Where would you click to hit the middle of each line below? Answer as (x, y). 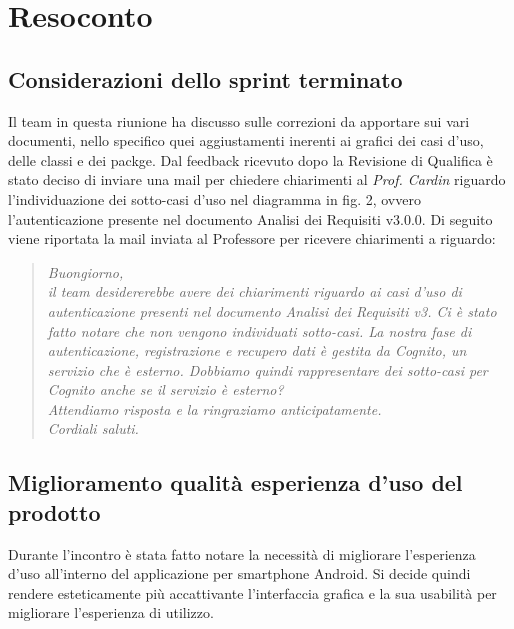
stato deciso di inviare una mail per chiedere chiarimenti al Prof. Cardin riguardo (257, 179)
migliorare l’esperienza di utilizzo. (111, 612)
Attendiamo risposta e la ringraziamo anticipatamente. (214, 408)
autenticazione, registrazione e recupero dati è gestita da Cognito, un (257, 350)
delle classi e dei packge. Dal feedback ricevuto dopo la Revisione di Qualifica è (250, 159)
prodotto (54, 511)
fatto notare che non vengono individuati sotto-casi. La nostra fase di (259, 330)
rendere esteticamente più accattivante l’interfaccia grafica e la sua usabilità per (252, 592)
